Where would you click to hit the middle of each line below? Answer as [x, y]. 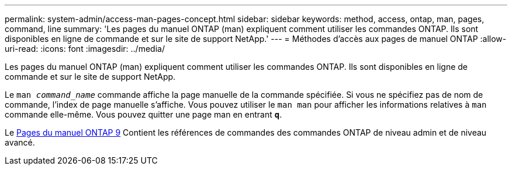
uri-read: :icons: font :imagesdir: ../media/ [85, 49]
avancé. [20, 142]
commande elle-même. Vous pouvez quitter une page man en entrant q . [143, 114]
